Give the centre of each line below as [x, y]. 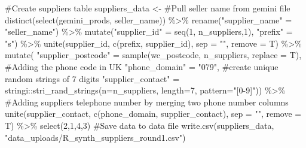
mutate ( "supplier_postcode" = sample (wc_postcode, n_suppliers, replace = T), [153, 55]
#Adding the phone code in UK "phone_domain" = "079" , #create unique [142, 66]
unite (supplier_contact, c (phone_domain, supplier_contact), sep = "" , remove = [153, 114]
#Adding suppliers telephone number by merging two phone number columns [147, 102]
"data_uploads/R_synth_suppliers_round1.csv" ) [95, 137]
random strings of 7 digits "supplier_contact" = [92, 78]
